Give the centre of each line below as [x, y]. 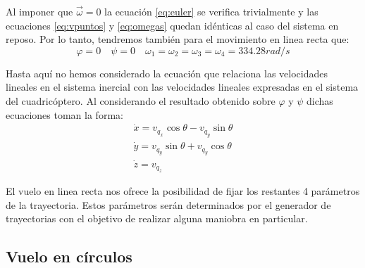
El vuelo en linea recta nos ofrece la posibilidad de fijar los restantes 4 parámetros [183, 191]
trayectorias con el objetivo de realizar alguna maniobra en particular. [157, 218]
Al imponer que [39, 11]
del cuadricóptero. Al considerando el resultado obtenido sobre [141, 100]
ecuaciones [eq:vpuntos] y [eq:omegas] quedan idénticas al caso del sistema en [172, 25]
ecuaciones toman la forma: [64, 114]
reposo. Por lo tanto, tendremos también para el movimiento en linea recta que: [178, 39]
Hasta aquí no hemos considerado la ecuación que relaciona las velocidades [167, 73]
